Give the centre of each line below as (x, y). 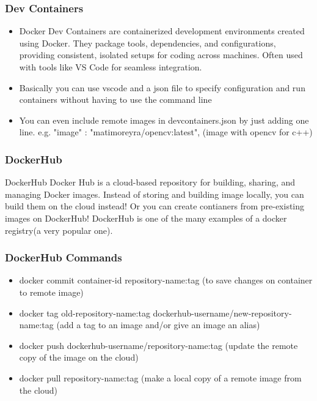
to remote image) (51, 292)
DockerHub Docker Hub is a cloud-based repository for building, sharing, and (150, 182)
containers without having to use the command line (115, 99)
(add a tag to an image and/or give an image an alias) (158, 325)
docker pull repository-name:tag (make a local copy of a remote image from (160, 377)
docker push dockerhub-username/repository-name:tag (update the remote (158, 345)
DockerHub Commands (64, 257)
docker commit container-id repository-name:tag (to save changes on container (166, 280)
